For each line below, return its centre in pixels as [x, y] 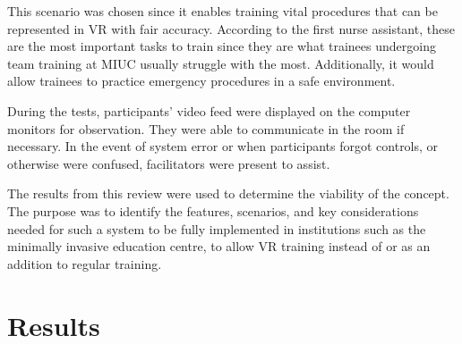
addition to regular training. [85, 263]
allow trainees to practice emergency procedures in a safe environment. [201, 81]
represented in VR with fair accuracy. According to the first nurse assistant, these [231, 28]
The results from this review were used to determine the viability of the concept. [228, 193]
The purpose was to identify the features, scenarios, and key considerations [213, 210]
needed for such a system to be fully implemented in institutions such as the [217, 228]
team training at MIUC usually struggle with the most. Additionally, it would [221, 63]
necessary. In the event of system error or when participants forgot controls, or [223, 146]
